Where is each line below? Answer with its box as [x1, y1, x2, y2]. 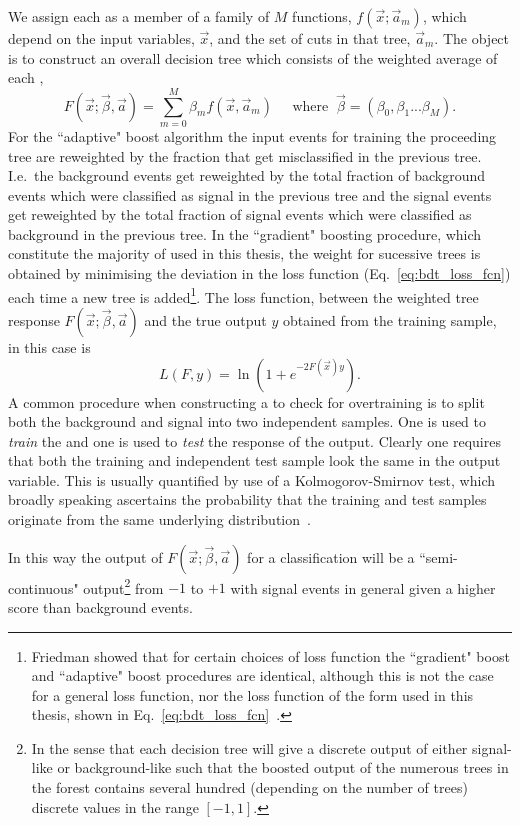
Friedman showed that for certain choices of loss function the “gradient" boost [31, 645, 510, 666]
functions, [292, 6, 352, 26]
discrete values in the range [31, 796, 199, 817]
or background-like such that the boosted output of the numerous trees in [57, 757, 509, 778]
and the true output [144, 309, 267, 330]
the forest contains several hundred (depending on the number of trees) [31, 777, 468, 798]
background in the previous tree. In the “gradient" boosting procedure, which [8, 223, 482, 244]
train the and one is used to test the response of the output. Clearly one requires [8, 430, 501, 451]
